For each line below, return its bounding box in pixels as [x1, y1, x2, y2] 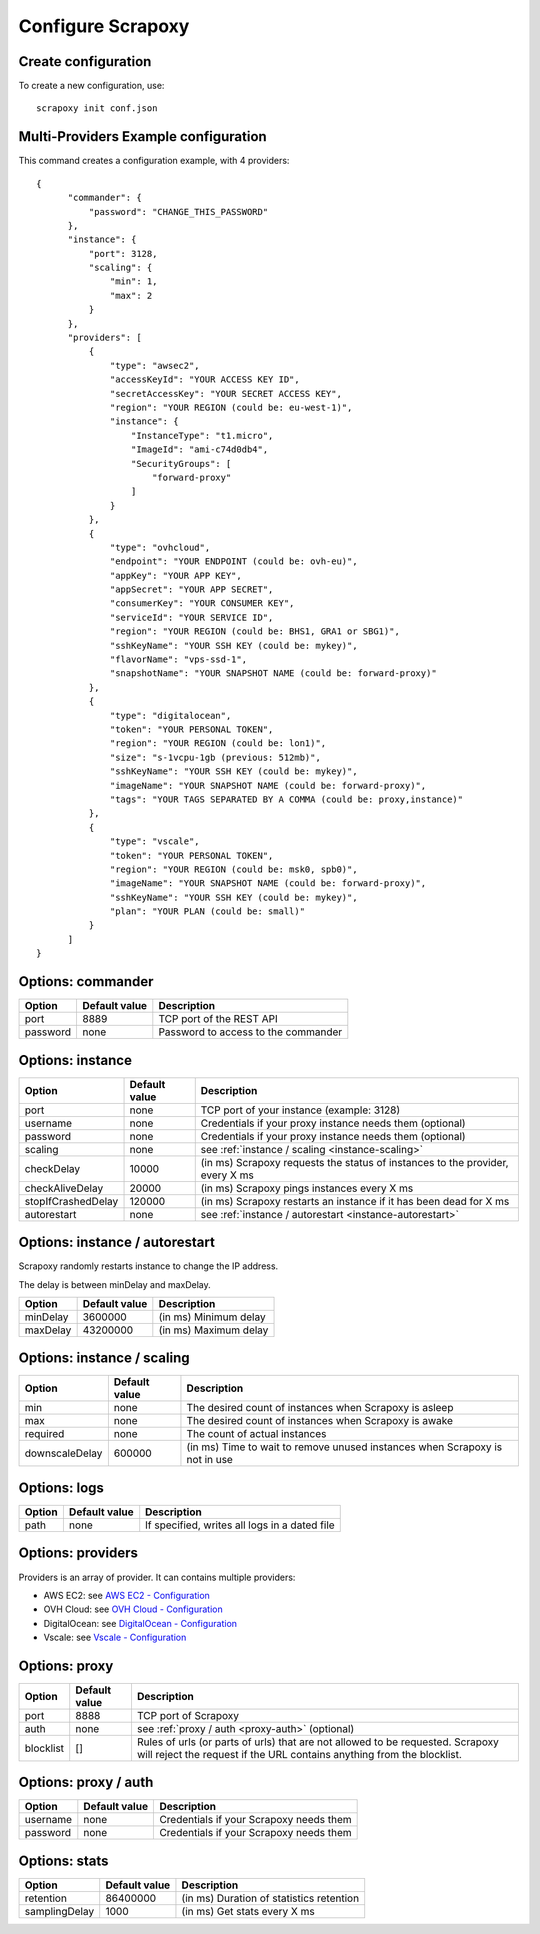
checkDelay [24, 1161, 81, 1175]
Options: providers [18, 1545, 139, 1562]
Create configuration [18, 53, 152, 70]
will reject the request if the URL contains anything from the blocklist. [136, 1747, 462, 1761]
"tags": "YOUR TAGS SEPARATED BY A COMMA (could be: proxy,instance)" [110, 793, 464, 805]
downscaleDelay [24, 1446, 103, 1460]
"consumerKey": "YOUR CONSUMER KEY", [110, 598, 295, 609]
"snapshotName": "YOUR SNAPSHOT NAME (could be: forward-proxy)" [110, 668, 437, 679]
